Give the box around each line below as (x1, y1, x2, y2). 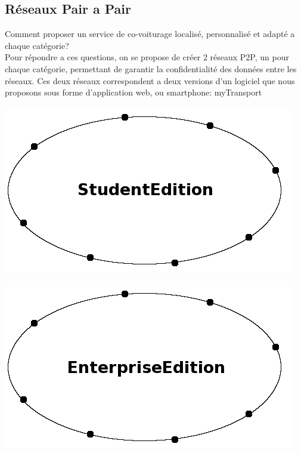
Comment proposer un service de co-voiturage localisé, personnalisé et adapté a (5, 27, 295, 40)
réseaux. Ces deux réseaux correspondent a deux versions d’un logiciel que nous (5, 74, 295, 87)
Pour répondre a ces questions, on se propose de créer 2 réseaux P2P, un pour (5, 51, 289, 63)
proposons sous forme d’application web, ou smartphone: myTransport (5, 86, 262, 98)
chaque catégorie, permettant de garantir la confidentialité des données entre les (5, 62, 297, 75)
